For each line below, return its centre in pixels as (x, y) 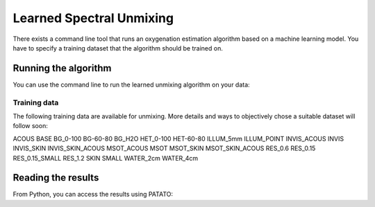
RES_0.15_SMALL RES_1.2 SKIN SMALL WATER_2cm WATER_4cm (105, 158)
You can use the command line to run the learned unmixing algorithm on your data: (131, 84)
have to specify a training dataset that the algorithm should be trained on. (118, 48)
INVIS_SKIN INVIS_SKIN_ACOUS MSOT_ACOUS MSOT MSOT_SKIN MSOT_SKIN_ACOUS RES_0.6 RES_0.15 (164, 148)
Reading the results (56, 178)
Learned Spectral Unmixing (93, 18)
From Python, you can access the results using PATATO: (93, 195)
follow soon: (30, 126)
